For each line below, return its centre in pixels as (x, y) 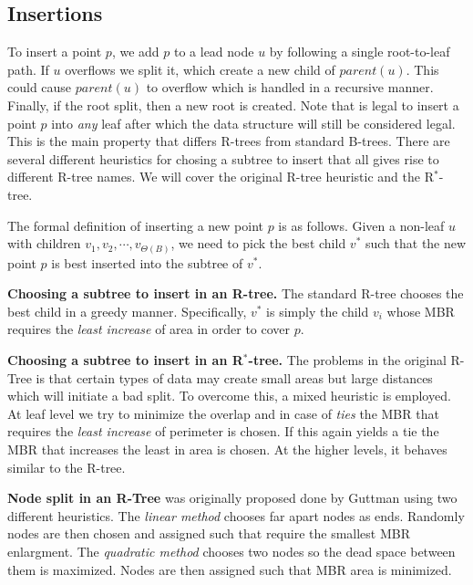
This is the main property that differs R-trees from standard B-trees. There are (229, 141)
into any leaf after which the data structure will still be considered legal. (253, 123)
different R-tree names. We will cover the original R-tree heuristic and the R (221, 177)
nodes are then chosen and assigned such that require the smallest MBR (209, 533)
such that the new (416, 243)
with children (44, 243)
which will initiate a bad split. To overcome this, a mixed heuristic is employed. (229, 396)
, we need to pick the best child (258, 243)
